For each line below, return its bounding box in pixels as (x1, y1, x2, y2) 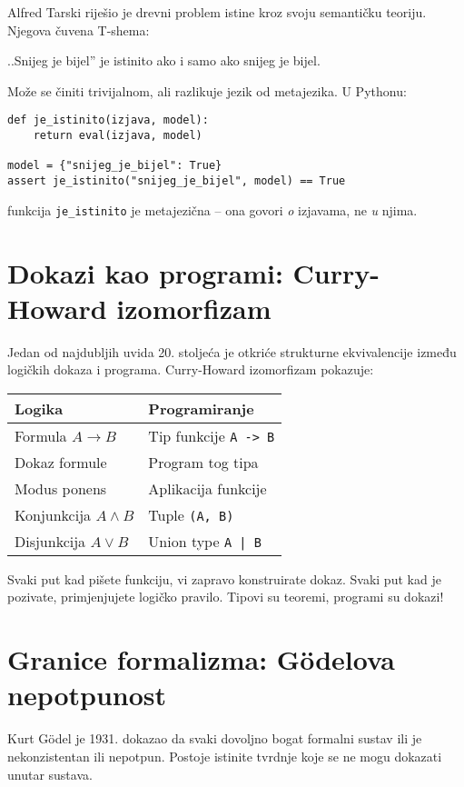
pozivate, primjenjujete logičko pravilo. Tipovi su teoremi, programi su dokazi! (7, 587, 444, 606)
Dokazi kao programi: (7, 254, 283, 291)
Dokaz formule (15, 451, 107, 473)
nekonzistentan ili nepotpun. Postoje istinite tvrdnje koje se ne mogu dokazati (7, 746, 442, 765)
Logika (15, 397, 64, 419)
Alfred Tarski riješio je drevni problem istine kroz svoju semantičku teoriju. (7, 3, 427, 21)
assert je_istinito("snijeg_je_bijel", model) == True (7, 174, 346, 187)
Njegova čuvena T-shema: (7, 20, 150, 39)
